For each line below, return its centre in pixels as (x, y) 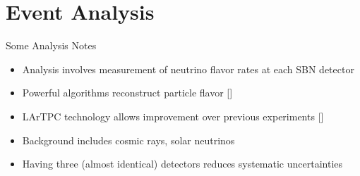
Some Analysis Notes (51, 45)
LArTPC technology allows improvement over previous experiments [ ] (173, 116)
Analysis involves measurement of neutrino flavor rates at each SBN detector (188, 69)
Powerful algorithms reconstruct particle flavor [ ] (127, 93)
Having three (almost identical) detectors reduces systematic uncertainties (182, 164)
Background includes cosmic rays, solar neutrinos (128, 140)
